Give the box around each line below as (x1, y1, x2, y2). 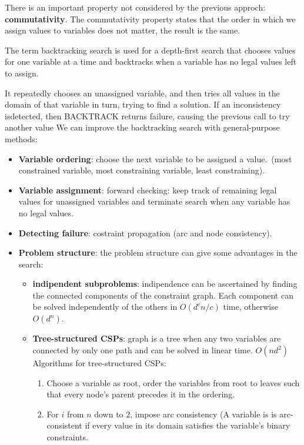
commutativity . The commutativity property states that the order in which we (5, 12, 296, 25)
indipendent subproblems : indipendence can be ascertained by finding (32, 277, 298, 290)
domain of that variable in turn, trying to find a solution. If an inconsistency (5, 98, 281, 111)
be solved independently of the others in (32, 300, 178, 313)
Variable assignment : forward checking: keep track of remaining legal (18, 183, 277, 196)
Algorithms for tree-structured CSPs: (32, 357, 166, 369)
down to (94, 407, 123, 420)
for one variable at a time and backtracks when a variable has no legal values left (5, 55, 297, 68)
